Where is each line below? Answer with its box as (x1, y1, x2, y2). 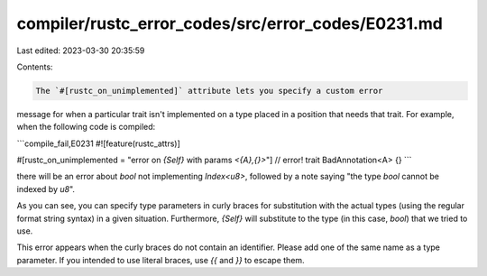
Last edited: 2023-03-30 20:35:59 (16, 45, 145, 56)
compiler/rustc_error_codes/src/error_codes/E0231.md (16, 14, 444, 33)
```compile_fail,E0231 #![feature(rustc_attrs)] (16, 138, 180, 149)
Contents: (16, 61, 53, 72)
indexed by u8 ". (16, 183, 76, 194)
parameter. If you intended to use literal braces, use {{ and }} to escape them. (16, 254, 306, 265)
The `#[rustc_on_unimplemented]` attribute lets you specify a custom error (35, 86, 383, 96)
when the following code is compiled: (16, 122, 156, 133)
